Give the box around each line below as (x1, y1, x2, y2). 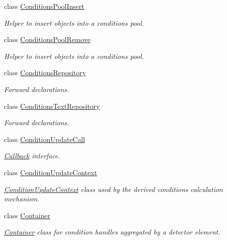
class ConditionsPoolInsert (4, 1, 84, 11)
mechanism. (4, 193, 40, 204)
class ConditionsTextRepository (4, 100, 100, 111)
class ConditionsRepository (4, 67, 86, 78)
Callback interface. (4, 150, 60, 161)
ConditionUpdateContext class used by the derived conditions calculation (4, 184, 223, 194)
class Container (4, 210, 51, 220)
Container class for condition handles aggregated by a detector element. (4, 227, 221, 237)
